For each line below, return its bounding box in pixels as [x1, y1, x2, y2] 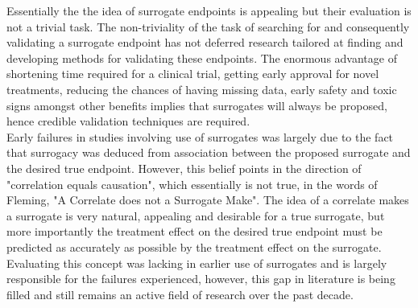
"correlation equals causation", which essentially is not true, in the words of [6, 175, 378, 192]
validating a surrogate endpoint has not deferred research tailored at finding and [6, 34, 404, 51]
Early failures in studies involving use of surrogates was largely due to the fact [6, 128, 394, 145]
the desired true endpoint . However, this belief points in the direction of [6, 159, 362, 176]
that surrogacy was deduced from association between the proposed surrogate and [6, 144, 411, 161]
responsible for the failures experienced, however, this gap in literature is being [6, 270, 395, 287]
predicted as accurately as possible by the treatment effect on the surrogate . [6, 238, 382, 255]
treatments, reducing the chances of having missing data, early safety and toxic [6, 80, 397, 97]
